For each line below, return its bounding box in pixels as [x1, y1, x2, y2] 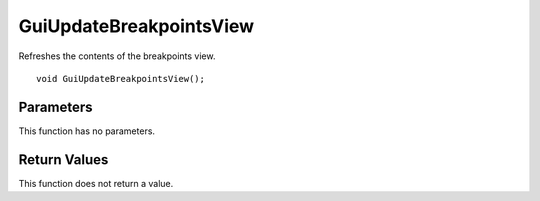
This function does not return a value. [18, 177, 174, 189]
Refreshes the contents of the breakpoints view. [18, 50, 216, 62]
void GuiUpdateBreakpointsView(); [36, 73, 205, 84]
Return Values [18, 151, 109, 168]
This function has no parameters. [18, 125, 155, 137]
